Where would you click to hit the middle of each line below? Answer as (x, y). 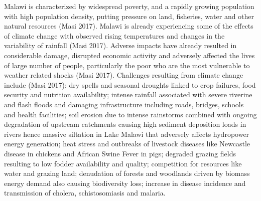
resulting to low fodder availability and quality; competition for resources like (123, 163)
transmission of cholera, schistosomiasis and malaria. (85, 193)
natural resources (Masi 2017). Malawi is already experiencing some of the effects (129, 26)
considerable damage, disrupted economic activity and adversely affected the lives (129, 55)
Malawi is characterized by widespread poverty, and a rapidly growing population (129, 6)
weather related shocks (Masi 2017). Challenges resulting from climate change (124, 75)
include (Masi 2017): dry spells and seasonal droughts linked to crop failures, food (130, 84)
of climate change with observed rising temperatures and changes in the (114, 35)
